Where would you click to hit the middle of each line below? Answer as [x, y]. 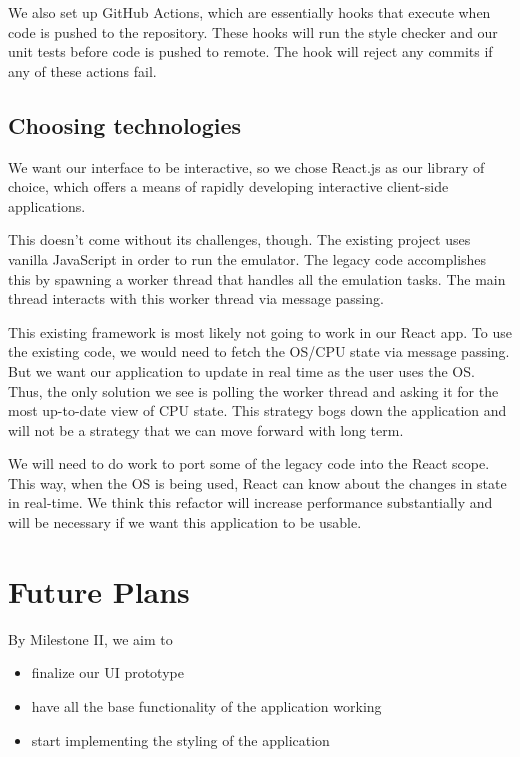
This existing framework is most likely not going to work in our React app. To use [260, 331]
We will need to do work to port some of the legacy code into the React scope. [249, 463]
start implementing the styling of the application [180, 739]
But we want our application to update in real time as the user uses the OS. [241, 370]
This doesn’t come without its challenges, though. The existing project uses [239, 239]
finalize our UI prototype [107, 672]
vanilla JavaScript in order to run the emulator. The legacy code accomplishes [247, 258]
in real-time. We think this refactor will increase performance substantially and [250, 502]
